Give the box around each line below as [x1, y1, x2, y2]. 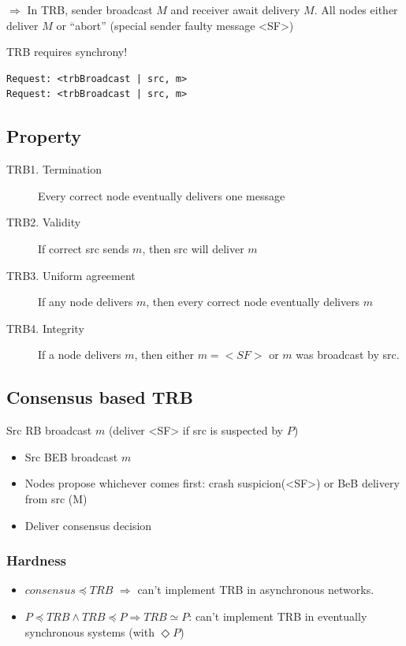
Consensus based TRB [6, 385, 193, 409]
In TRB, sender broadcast [27, 2, 153, 17]
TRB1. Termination [6, 161, 102, 177]
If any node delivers [38, 293, 133, 310]
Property [6, 124, 82, 148]
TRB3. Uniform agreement [6, 267, 136, 283]
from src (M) [24, 490, 88, 506]
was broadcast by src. [296, 346, 400, 363]
